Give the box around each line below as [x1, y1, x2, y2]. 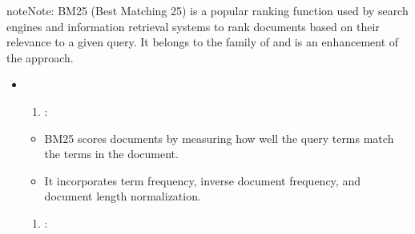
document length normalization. [44, 188, 201, 204]
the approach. [6, 49, 74, 65]
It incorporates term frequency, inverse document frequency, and [44, 172, 361, 188]
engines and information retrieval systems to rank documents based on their [6, 18, 380, 34]
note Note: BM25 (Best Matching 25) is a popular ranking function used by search [6, 2, 409, 18]
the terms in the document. [44, 145, 179, 162]
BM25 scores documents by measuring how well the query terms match [44, 129, 394, 146]
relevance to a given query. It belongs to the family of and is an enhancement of [6, 34, 399, 50]
